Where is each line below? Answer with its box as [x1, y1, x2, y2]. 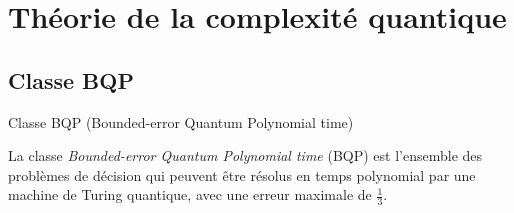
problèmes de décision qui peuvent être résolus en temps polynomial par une [8, 164, 476, 185]
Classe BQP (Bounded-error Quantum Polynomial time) [8, 111, 354, 132]
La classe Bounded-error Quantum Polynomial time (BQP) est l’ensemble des [8, 145, 483, 166]
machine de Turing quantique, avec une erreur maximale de [8, 184, 372, 205]
